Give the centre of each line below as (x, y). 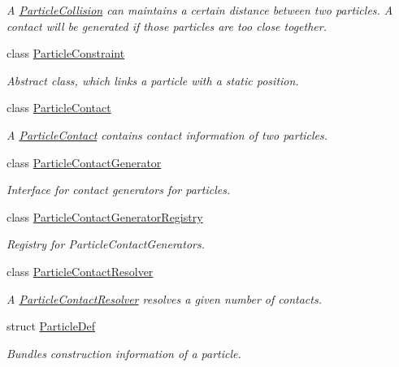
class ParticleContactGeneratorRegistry (105, 216)
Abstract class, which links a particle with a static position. (153, 80)
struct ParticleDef (51, 326)
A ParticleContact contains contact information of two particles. (167, 134)
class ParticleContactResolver (80, 271)
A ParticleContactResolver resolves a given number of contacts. (164, 298)
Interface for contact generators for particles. (119, 190)
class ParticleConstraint (66, 53)
